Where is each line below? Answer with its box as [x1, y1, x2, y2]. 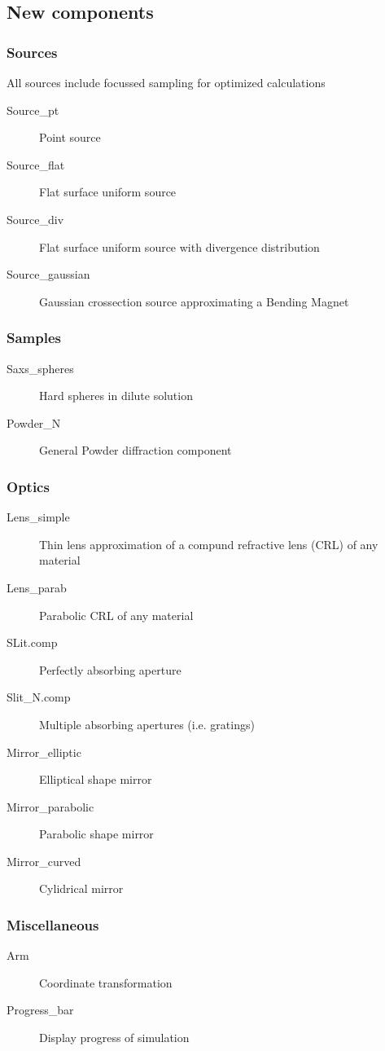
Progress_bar [7, 1001, 74, 1018]
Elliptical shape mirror [39, 771, 152, 788]
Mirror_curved [7, 852, 81, 869]
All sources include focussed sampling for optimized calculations [7, 74, 326, 90]
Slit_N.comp [7, 688, 71, 706]
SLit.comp [7, 634, 58, 651]
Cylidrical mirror [39, 880, 124, 897]
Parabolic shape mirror [39, 825, 154, 842]
